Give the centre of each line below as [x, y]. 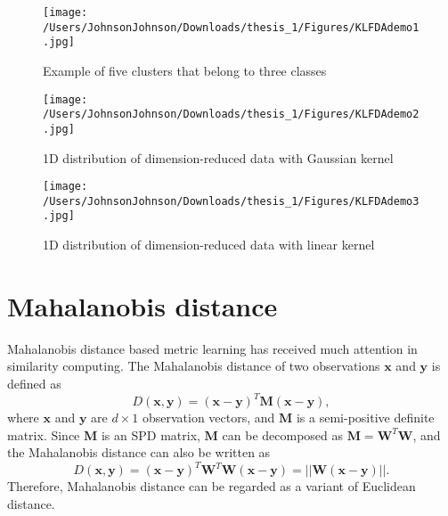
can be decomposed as [283, 434]
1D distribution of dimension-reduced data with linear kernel [209, 245]
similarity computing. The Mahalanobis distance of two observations [194, 366]
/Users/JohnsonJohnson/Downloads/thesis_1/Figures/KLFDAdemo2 [231, 115]
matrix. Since [44, 434]
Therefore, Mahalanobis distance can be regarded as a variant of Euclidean [212, 486]
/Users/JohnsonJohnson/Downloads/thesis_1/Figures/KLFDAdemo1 [231, 27]
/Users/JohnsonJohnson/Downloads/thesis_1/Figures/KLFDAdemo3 [231, 201]
